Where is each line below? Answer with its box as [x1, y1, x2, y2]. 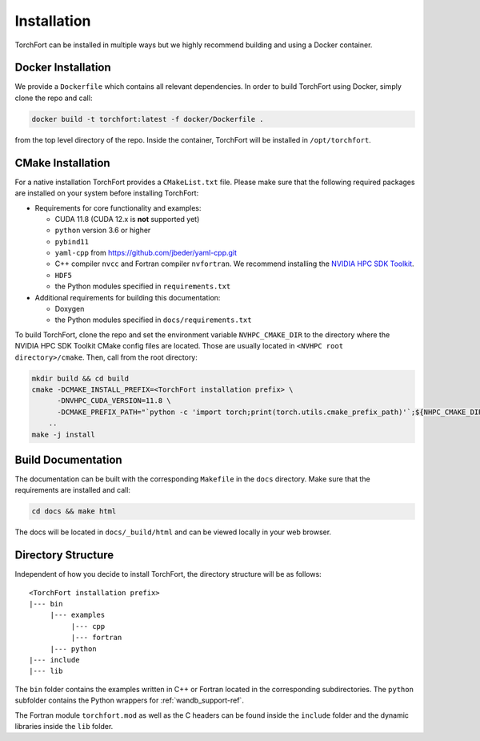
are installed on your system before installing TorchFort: [14, 188, 199, 198]
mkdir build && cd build [31, 373, 130, 383]
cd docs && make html [31, 507, 117, 516]
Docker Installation [14, 61, 111, 75]
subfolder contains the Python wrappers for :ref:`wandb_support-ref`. [14, 695, 244, 705]
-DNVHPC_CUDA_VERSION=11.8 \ [57, 397, 171, 405]
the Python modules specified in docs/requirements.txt [54, 315, 252, 324]
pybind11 [54, 237, 90, 246]
